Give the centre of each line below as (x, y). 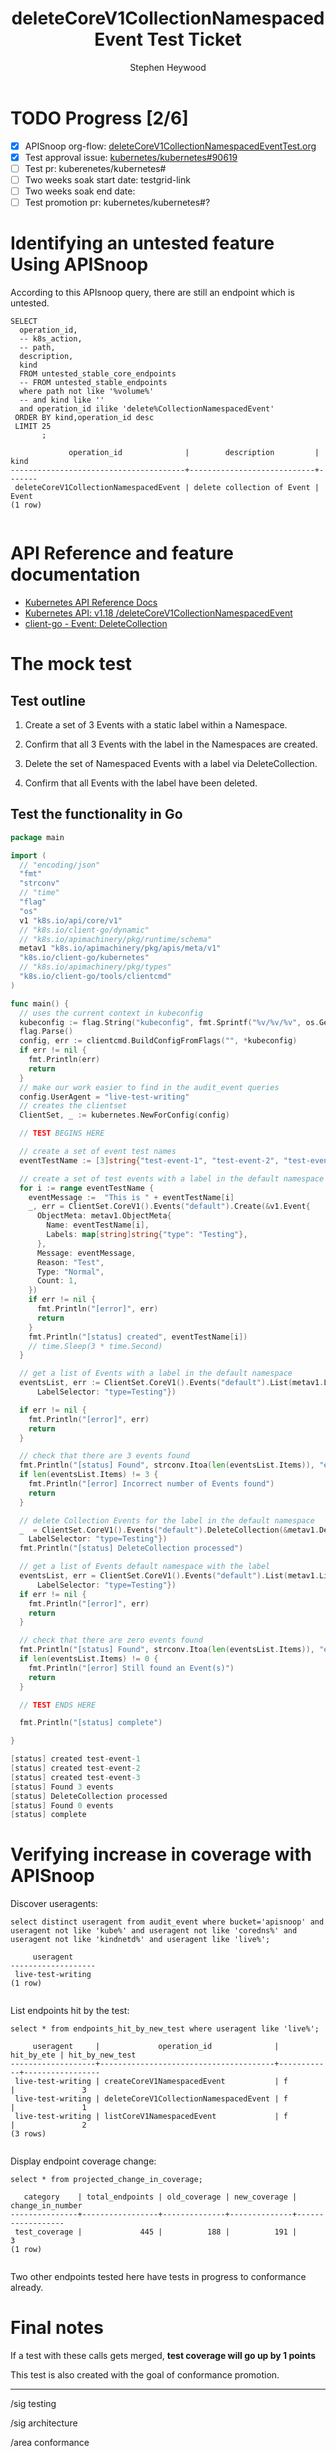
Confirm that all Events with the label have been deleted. (141, 783)
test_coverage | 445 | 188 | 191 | (156, 2232)
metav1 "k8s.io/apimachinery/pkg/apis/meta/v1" (120, 948)
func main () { (40, 1003)
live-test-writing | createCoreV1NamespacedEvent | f (151, 2082)
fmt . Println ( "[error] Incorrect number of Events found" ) (151, 1484)
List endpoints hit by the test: (70, 2011)
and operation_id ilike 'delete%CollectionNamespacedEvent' (147, 409)
